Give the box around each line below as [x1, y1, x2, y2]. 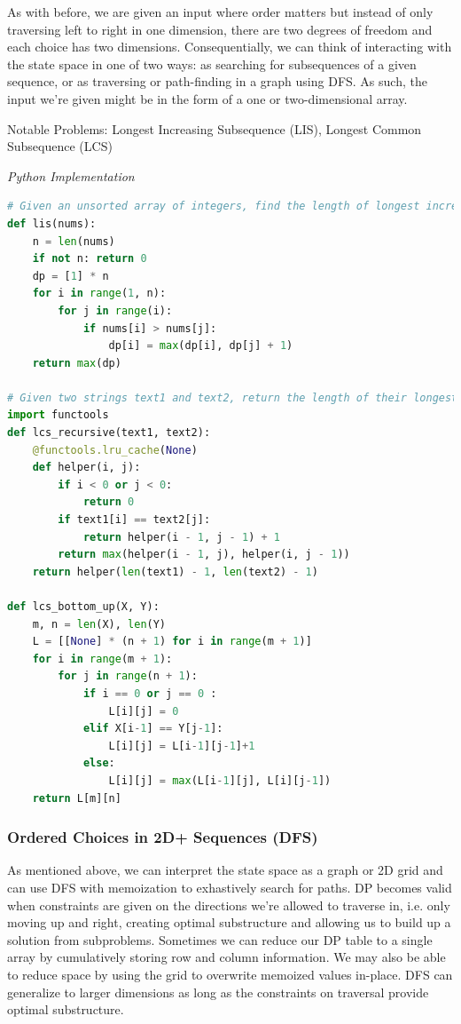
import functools [7, 409, 109, 422]
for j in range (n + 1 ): [58, 670, 198, 683]
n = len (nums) [32, 234, 115, 248]
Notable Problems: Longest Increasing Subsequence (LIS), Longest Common [7, 119, 422, 138]
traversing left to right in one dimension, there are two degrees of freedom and [7, 20, 433, 38]
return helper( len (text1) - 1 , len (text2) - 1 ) [32, 565, 318, 578]
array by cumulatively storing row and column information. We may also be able [7, 948, 446, 966]
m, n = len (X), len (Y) [32, 617, 167, 631]
